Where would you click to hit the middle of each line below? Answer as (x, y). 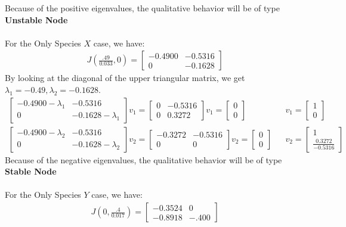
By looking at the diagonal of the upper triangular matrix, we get (125, 78)
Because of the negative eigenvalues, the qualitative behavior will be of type (143, 159)
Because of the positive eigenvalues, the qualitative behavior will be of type (142, 8)
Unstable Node (36, 19)
